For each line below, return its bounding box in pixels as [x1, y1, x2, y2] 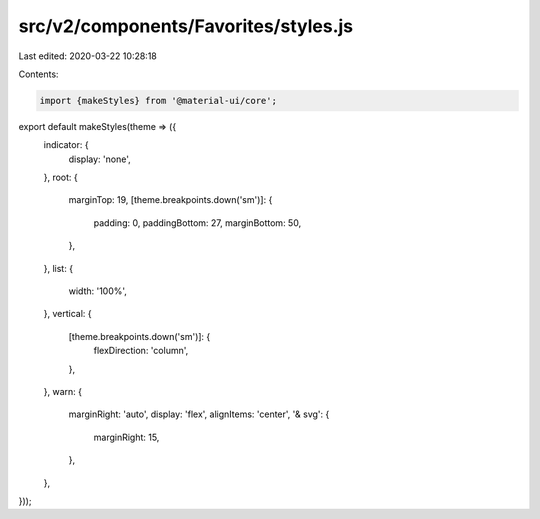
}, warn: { [43, 385, 82, 397]
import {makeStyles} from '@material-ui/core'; [39, 95, 277, 106]
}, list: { [43, 262, 74, 274]
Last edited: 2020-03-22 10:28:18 [18, 50, 157, 62]
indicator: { [43, 139, 89, 151]
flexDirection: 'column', [93, 345, 189, 357]
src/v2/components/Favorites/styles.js [18, 15, 354, 37]
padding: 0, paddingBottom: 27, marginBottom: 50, [93, 216, 302, 229]
